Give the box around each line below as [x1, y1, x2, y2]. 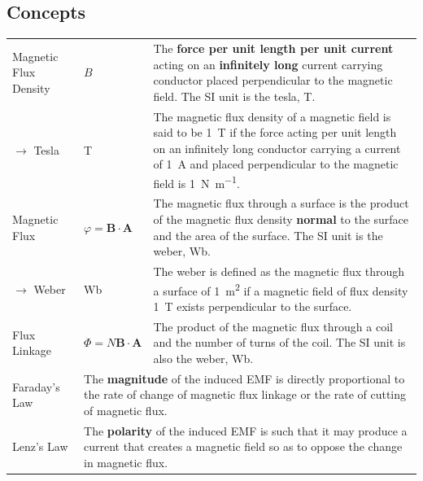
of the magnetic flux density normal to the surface [153, 211, 409, 228]
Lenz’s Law [12, 438, 68, 455]
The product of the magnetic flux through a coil [153, 317, 393, 335]
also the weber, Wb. [153, 349, 254, 366]
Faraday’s [12, 378, 60, 395]
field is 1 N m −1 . [153, 172, 240, 191]
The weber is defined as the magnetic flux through [153, 263, 405, 280]
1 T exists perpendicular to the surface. [153, 297, 352, 314]
